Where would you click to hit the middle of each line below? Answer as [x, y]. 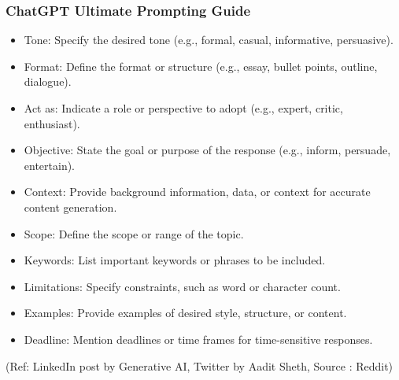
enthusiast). [52, 123]
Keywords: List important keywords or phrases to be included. [175, 260]
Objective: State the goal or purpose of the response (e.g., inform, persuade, [207, 150]
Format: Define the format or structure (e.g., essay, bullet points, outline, [201, 66]
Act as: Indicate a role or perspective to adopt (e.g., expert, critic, [183, 108]
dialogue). [48, 81]
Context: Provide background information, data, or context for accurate [197, 192]
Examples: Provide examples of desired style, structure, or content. [185, 313]
